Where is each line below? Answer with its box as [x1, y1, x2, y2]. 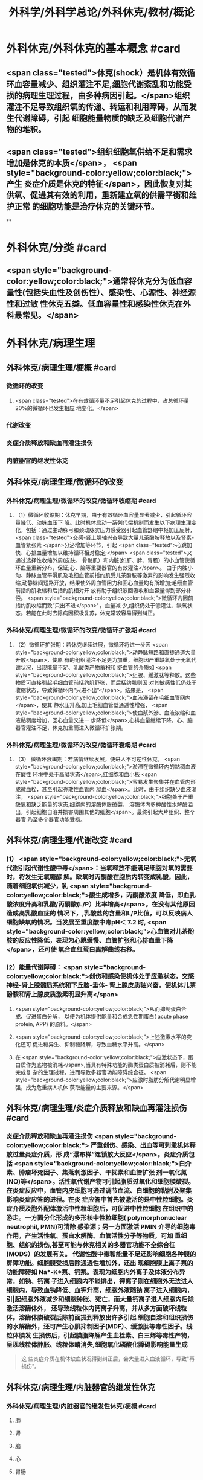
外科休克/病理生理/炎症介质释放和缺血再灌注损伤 [6, 1103, 187, 1113]
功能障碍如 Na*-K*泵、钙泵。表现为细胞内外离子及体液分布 [6, 1267, 179, 1276]
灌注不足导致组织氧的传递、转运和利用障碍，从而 [6, 101, 189, 112]
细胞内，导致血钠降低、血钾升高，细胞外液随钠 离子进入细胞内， [6, 1286, 193, 1294]
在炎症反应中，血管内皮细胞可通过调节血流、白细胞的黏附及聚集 [6, 1186, 192, 1194]
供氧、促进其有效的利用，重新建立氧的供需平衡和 [6, 190, 189, 200]
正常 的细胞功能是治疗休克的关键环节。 [14, 201, 159, 211]
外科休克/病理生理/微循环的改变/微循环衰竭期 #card [6, 740, 156, 749]
